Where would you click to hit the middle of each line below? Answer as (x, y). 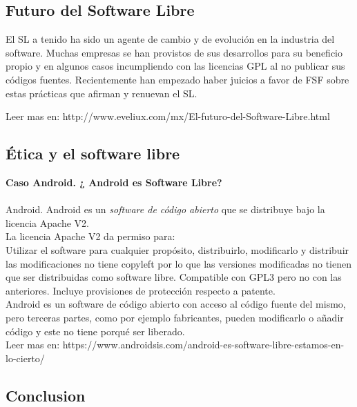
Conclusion (46, 395)
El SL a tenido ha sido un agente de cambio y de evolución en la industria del (170, 39)
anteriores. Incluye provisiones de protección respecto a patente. (141, 290)
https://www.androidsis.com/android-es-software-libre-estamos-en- (203, 345)
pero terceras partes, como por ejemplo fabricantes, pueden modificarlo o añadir (175, 317)
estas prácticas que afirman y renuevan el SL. (102, 93)
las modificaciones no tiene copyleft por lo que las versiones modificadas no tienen (179, 263)
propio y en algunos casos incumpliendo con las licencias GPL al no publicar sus (175, 66)
